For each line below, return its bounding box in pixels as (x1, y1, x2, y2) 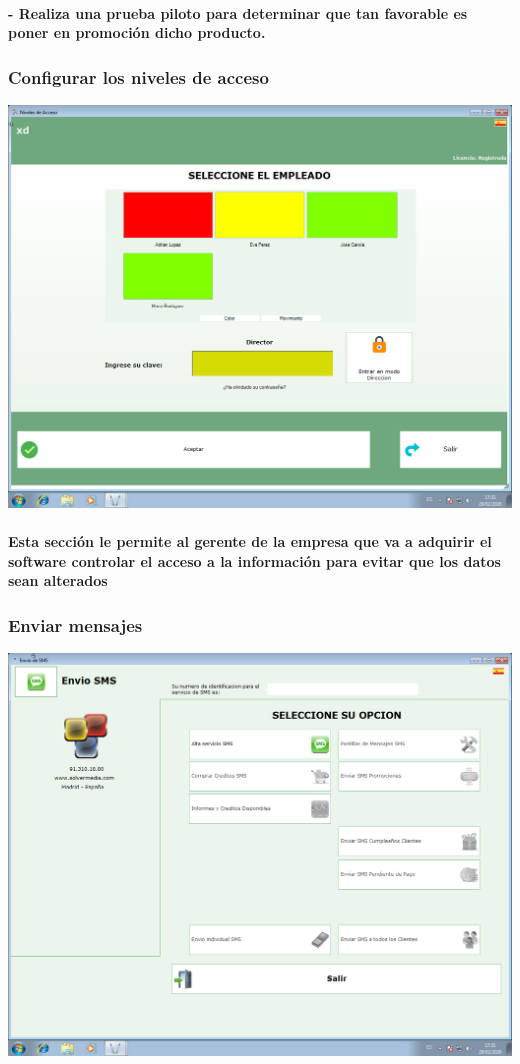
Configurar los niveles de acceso (8, 64, 269, 89)
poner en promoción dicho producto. (8, 22, 266, 43)
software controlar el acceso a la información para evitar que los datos (8, 550, 501, 571)
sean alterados (8, 570, 108, 591)
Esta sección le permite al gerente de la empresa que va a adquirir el (8, 531, 492, 552)
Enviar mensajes (8, 612, 143, 637)
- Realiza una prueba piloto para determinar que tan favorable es (8, 2, 468, 23)
